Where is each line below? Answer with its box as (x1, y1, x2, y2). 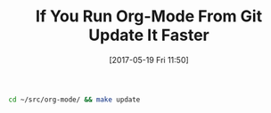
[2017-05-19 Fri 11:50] (109, 54, 189, 65)
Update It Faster (87, 25, 210, 45)
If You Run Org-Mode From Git (35, 6, 263, 27)
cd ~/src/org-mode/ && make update (8, 95, 141, 104)
